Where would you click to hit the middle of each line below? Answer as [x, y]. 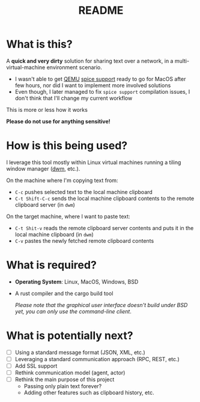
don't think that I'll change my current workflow [74, 98]
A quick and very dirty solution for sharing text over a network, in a [90, 61]
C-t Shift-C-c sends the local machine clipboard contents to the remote [105, 198]
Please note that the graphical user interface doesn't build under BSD [101, 305]
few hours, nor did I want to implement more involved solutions [93, 85]
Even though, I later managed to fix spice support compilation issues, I [102, 91]
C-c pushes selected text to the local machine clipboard [84, 192]
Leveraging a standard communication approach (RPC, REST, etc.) [97, 359]
